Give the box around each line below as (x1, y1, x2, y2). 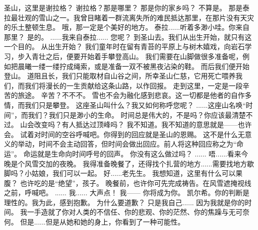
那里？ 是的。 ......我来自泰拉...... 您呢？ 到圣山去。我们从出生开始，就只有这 (4, 31, 252, 42)
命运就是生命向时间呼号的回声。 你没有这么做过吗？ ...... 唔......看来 (23, 148, 241, 158)
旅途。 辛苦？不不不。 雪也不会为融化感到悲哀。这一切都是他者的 (17, 90, 231, 100)
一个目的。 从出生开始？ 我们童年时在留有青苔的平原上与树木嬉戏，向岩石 (4, 41, 245, 52)
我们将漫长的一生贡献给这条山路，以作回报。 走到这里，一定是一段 (24, 80, 243, 90)
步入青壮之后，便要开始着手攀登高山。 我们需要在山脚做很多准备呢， (17, 51, 243, 61)
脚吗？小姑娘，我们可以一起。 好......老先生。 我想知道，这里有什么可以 (4, 168, 236, 178)
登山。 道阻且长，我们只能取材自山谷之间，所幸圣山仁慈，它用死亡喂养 (4, 71, 236, 81)
